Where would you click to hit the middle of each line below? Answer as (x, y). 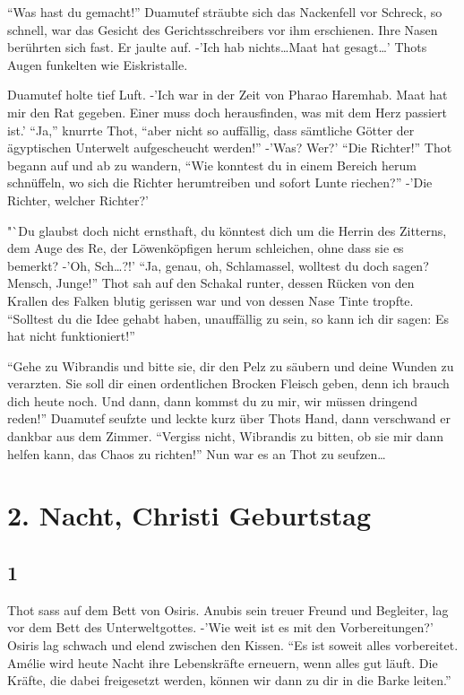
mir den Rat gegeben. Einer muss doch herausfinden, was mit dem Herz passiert (228, 112)
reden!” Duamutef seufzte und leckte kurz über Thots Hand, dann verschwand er (229, 418)
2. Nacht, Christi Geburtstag (189, 515)
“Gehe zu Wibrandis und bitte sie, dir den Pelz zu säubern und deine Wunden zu (231, 365)
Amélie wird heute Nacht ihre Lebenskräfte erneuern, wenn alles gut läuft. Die (223, 662)
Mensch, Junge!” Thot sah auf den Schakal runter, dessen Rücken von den (211, 283)
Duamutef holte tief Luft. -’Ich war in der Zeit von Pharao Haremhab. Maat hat (228, 95)
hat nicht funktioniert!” (71, 336)
